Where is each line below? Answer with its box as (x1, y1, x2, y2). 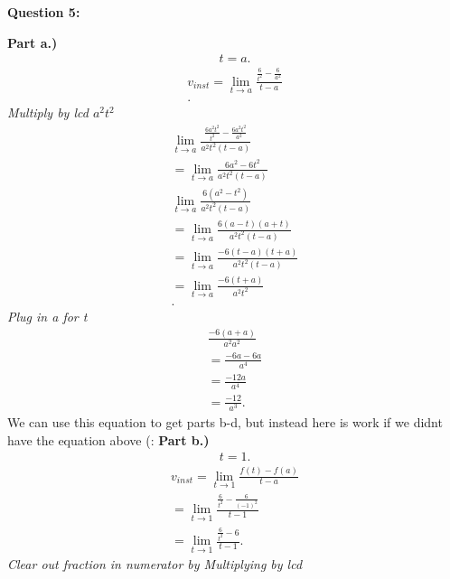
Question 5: (7, 3, 80, 21)
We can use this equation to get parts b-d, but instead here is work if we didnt (7, 413, 443, 432)
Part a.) (7, 33, 58, 51)
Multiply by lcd (7, 103, 89, 122)
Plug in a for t (7, 306, 88, 325)
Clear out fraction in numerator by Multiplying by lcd (7, 555, 303, 574)
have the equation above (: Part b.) (7, 430, 210, 449)
